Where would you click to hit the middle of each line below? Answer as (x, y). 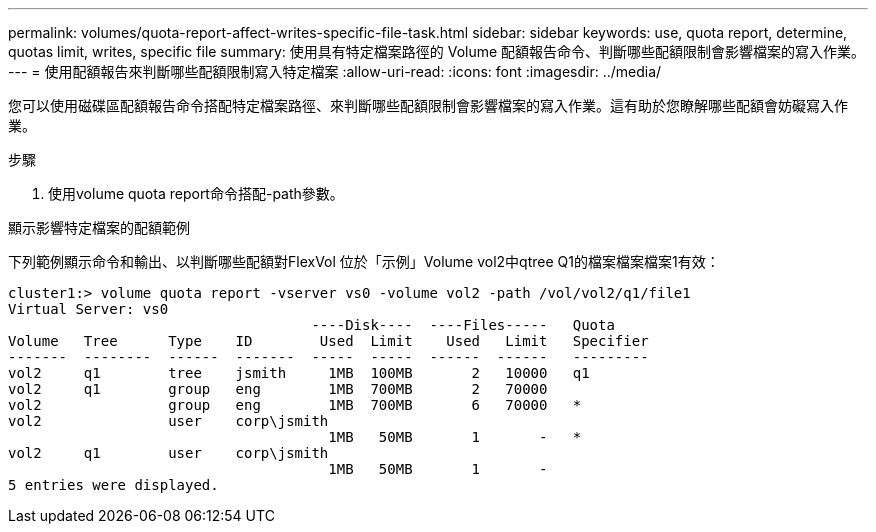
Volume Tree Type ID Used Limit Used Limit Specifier (328, 341)
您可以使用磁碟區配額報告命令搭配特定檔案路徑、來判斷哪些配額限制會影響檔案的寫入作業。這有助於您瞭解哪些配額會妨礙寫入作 (428, 105)
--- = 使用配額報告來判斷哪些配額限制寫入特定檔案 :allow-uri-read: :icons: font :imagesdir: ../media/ (335, 71)
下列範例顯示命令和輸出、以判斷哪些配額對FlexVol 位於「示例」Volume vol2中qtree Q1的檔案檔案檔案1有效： (364, 261)
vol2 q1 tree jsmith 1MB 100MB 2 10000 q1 (299, 373)
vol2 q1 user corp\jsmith (168, 453)
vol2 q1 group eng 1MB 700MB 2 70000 (278, 389)
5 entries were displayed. (113, 485)
